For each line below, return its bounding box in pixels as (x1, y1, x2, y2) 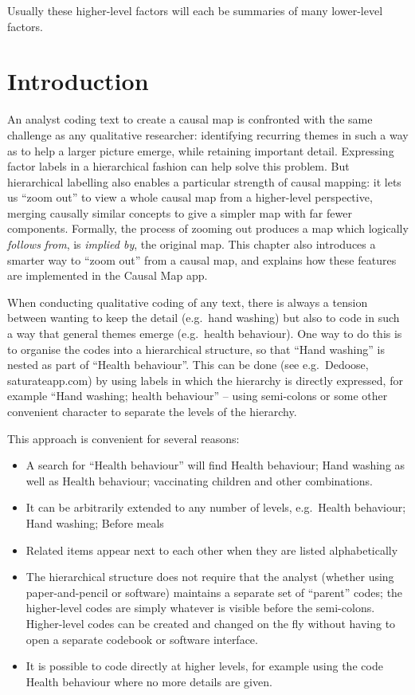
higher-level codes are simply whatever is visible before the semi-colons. (25, 599, 375, 616)
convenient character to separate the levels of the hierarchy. (7, 403, 297, 419)
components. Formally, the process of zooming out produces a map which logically (7, 220, 409, 237)
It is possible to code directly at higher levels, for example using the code (25, 658, 383, 674)
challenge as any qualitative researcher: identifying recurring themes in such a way (7, 126, 409, 143)
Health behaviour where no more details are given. (25, 673, 272, 689)
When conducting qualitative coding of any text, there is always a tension (7, 293, 368, 310)
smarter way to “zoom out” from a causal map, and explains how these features (7, 251, 397, 268)
